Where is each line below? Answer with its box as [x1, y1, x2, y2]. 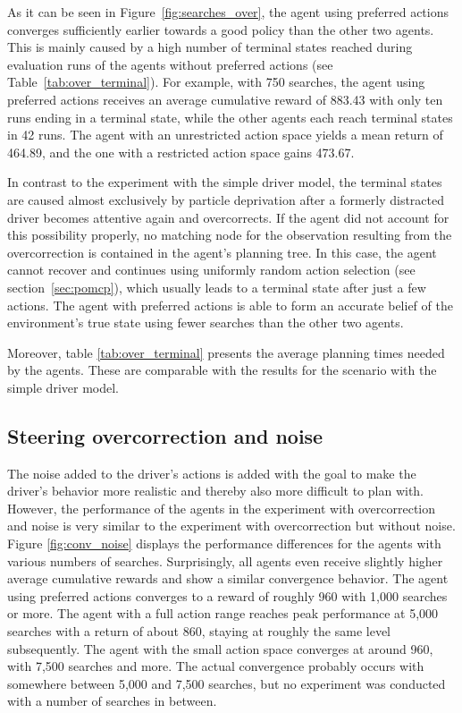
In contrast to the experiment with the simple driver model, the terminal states [7, 173, 442, 191]
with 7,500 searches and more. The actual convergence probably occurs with [7, 657, 424, 675]
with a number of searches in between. [7, 692, 217, 710]
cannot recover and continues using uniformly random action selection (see [7, 260, 416, 279]
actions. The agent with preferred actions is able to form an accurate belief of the [7, 295, 453, 314]
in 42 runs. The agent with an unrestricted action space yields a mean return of [7, 125, 443, 144]
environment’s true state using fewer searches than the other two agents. [7, 313, 404, 332]
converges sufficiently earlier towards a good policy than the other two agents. [7, 20, 434, 38]
